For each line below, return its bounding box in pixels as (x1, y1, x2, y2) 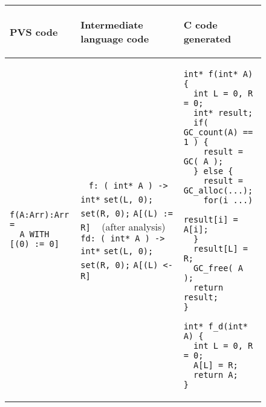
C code (183, 18, 218, 32)
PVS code (10, 24, 58, 39)
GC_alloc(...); (183, 186, 253, 195)
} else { (193, 166, 233, 176)
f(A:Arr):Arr (10, 210, 70, 220)
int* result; (193, 108, 253, 118)
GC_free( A (193, 263, 243, 273)
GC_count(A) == (183, 127, 253, 137)
